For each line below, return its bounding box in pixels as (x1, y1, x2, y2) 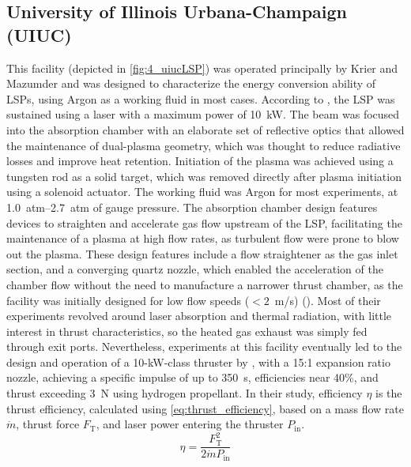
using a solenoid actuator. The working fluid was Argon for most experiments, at (6, 183, 398, 200)
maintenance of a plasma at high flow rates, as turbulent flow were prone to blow (6, 230, 399, 247)
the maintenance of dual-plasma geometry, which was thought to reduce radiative (6, 137, 401, 153)
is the (375, 385, 402, 401)
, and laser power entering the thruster (96, 416, 284, 432)
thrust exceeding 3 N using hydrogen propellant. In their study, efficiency (6, 385, 363, 401)
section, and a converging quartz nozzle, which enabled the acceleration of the (6, 261, 383, 277)
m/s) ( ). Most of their (274, 292, 381, 308)
